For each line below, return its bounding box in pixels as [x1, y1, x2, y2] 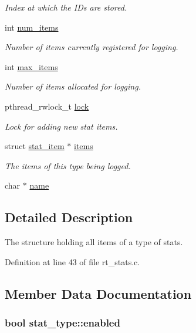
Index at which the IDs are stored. [5, 1, 127, 13]
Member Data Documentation [5, 284, 192, 302]
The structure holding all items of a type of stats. [5, 236, 183, 248]
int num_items [5, 21, 59, 33]
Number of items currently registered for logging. [5, 41, 178, 53]
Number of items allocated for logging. [5, 80, 141, 93]
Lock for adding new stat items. [5, 120, 118, 132]
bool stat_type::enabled [5, 315, 120, 330]
